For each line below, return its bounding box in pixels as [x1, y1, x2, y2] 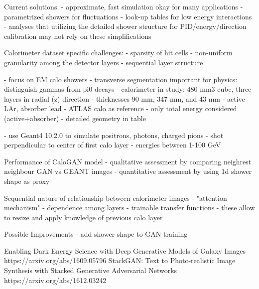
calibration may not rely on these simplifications [4, 30, 151, 41]
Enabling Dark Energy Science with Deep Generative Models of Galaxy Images [4, 245, 246, 256]
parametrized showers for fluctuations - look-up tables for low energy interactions [4, 11, 252, 21]
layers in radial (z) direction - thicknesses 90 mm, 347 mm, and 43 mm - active [4, 93, 245, 104]
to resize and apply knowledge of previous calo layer [4, 212, 163, 222]
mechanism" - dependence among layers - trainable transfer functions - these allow [4, 202, 255, 213]
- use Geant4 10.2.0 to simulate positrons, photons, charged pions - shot [4, 130, 224, 140]
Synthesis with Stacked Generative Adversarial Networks [4, 265, 177, 276]
